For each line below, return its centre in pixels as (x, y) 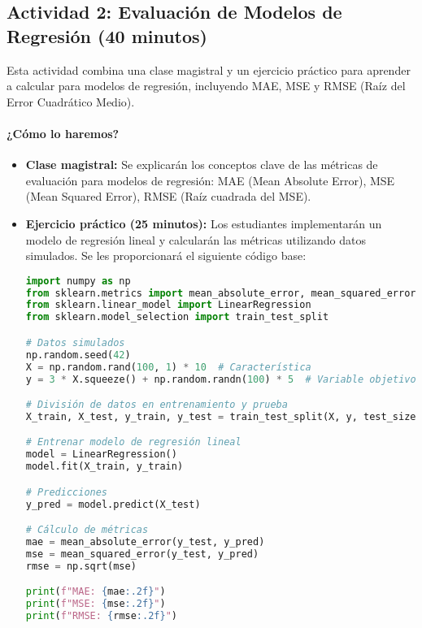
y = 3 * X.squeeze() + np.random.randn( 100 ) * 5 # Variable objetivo (221, 379)
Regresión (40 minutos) (107, 35)
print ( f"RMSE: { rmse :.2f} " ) (101, 616)
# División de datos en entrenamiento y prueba (157, 405)
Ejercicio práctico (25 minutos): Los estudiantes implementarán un (204, 223)
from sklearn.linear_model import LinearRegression (168, 305)
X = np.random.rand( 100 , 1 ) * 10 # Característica (168, 367)
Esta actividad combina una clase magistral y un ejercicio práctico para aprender (209, 69)
